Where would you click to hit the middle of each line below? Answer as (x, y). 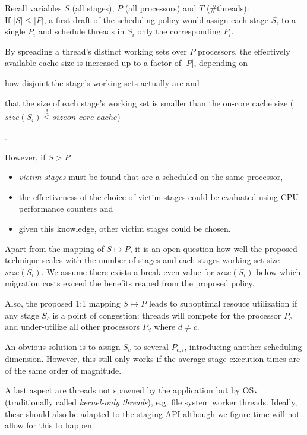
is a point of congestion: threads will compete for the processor (167, 315)
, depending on (221, 63)
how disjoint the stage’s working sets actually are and (102, 82)
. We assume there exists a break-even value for (128, 271)
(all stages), (93, 8)
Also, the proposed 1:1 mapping (63, 303)
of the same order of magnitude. (63, 370)
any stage (22, 315)
